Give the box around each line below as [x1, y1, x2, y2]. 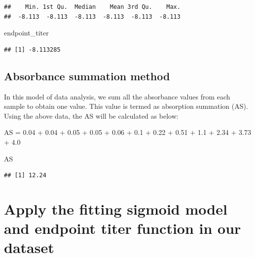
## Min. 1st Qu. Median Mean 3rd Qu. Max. [4, 3, 181, 10]
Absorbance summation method [4, 68, 170, 83]
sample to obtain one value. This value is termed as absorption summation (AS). [4, 101, 248, 111]
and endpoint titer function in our [4, 218, 241, 238]
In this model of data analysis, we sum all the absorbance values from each [4, 91, 230, 101]
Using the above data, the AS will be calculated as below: [4, 110, 179, 121]
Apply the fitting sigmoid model [4, 198, 227, 219]
